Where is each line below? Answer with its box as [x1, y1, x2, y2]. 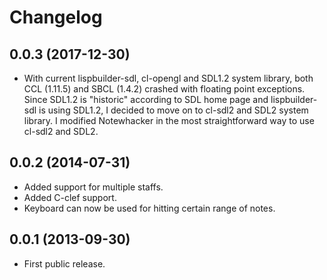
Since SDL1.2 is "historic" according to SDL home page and [23, 94, 269, 105]
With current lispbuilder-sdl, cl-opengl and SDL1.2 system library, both [23, 72, 314, 84]
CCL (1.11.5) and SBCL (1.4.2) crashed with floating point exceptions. [23, 83, 306, 95]
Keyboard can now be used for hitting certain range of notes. [23, 202, 276, 214]
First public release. [23, 257, 106, 270]
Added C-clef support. [23, 191, 117, 203]
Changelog [9, 6, 103, 29]
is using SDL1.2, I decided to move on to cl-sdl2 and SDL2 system [38, 104, 309, 116]
